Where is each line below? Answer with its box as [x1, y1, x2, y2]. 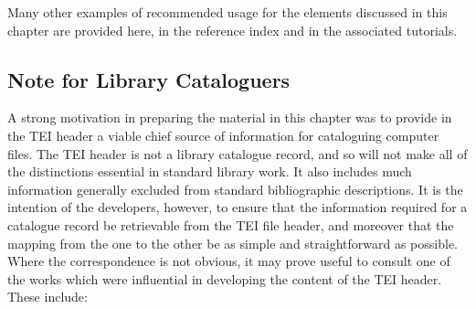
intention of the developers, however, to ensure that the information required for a [7, 197, 468, 217]
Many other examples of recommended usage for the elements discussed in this [7, 3, 448, 21]
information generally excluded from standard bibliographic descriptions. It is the [7, 179, 463, 198]
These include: [7, 287, 88, 306]
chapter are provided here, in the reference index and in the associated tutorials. [7, 20, 458, 39]
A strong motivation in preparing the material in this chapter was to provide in [7, 108, 452, 127]
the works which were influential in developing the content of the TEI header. [7, 269, 442, 288]
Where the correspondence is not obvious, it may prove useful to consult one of [7, 251, 450, 271]
